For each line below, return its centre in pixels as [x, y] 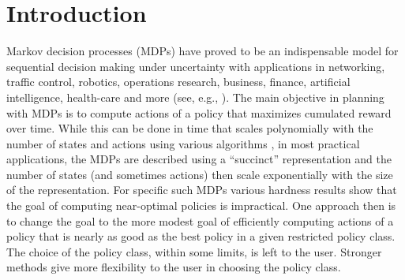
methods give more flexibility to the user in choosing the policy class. [174, 267]
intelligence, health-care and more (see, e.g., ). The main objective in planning [195, 97]
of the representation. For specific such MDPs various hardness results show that [202, 190]
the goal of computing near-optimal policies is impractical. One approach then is [201, 205]
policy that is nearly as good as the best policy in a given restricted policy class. [201, 236]
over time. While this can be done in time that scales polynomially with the [190, 128]
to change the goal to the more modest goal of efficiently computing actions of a [200, 220]
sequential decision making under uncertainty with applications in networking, [196, 66]
